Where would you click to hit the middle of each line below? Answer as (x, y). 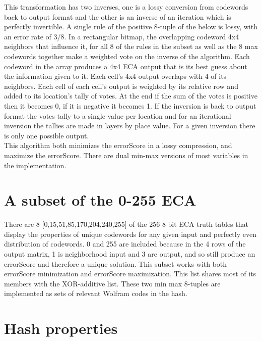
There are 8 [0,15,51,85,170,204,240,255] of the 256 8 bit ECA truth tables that (126, 224)
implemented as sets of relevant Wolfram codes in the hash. (96, 293)
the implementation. (35, 165)
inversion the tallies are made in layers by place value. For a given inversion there (130, 126)
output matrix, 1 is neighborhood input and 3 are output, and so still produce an (130, 254)
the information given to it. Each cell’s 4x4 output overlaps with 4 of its (115, 76)
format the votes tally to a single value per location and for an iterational (118, 115)
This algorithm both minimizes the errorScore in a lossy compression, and (118, 145)
